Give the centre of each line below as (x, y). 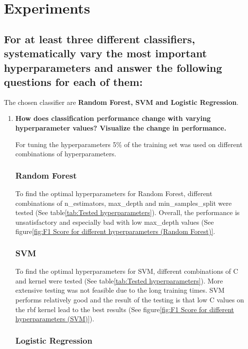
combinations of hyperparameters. (66, 154)
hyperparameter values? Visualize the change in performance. (121, 127)
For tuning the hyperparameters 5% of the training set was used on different (129, 144)
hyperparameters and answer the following (113, 67)
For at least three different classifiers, (99, 39)
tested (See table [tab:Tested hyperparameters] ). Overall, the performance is (127, 212)
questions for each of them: (73, 81)
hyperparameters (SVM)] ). (55, 319)
